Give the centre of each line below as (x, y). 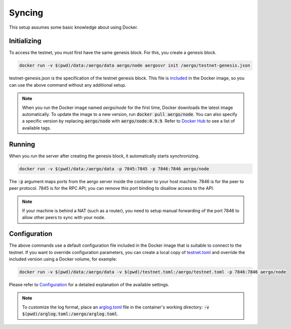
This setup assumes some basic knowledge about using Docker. (73, 27)
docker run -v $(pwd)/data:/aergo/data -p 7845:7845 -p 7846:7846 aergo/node (114, 169)
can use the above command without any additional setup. (68, 85)
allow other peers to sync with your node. (64, 218)
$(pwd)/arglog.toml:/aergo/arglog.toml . (70, 314)
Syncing (26, 13)
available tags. (36, 128)
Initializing (25, 41)
